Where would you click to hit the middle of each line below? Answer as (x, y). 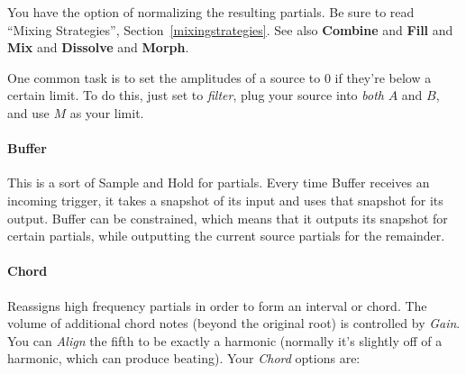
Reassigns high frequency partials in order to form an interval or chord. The (217, 305)
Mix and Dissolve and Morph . (98, 47)
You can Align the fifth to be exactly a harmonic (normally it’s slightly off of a (225, 340)
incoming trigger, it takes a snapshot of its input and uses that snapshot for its (225, 200)
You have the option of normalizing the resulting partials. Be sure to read (211, 12)
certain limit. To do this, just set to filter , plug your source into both (196, 95)
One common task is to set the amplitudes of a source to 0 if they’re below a (219, 77)
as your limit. (107, 112)
